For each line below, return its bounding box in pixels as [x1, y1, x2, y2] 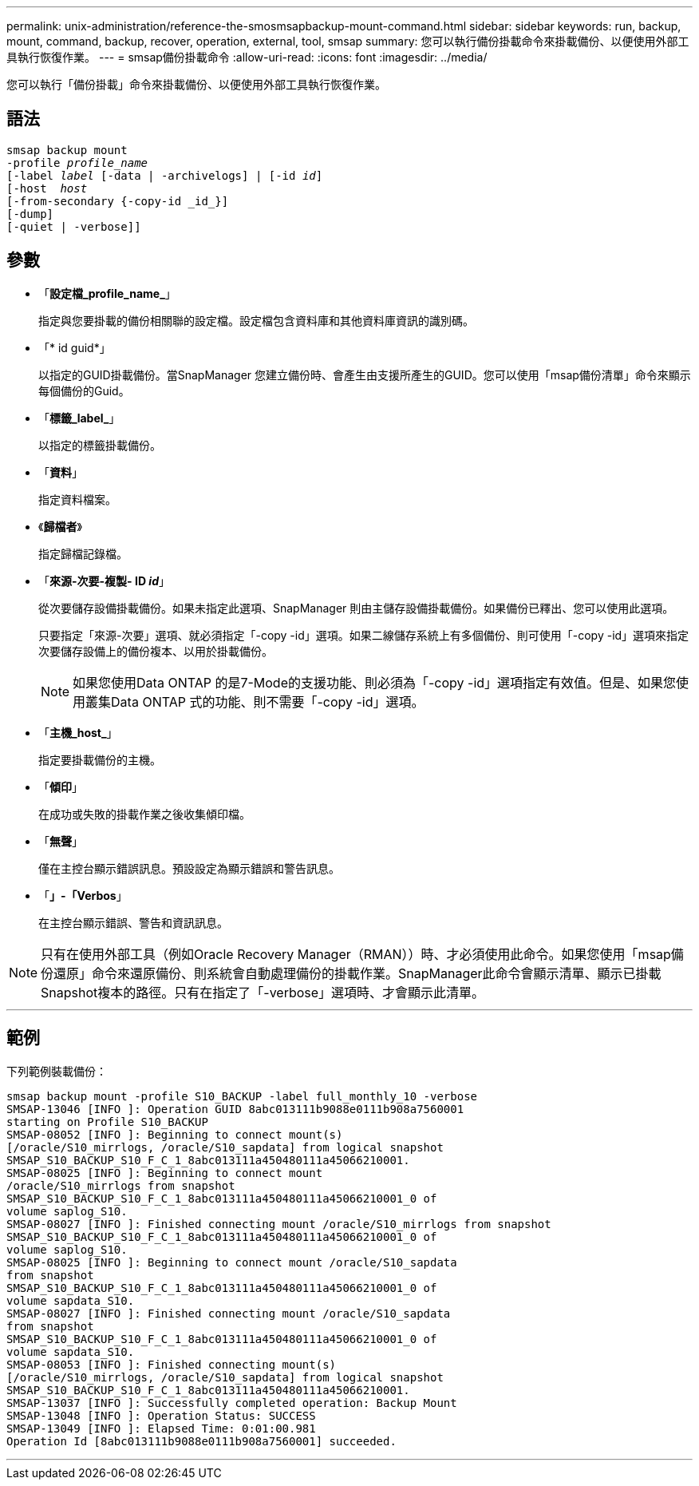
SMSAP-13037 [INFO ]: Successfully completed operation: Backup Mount [6, 1396, 457, 1409]
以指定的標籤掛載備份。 [38, 438, 161, 452]
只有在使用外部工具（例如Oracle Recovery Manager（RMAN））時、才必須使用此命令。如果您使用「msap [41, 945, 671, 962]
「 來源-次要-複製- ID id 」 [38, 573, 170, 588]
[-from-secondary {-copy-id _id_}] [6, 194, 229, 208]
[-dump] [6, 207, 54, 220]
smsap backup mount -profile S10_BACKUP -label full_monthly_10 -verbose [6, 1089, 478, 1103]
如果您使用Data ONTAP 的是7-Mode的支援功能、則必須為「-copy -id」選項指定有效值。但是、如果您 [73, 674, 677, 691]
